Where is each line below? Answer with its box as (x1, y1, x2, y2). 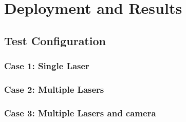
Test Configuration (4, 32, 106, 48)
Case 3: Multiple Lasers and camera (4, 106, 156, 119)
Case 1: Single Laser (4, 59, 89, 72)
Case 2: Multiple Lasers (4, 83, 104, 95)
